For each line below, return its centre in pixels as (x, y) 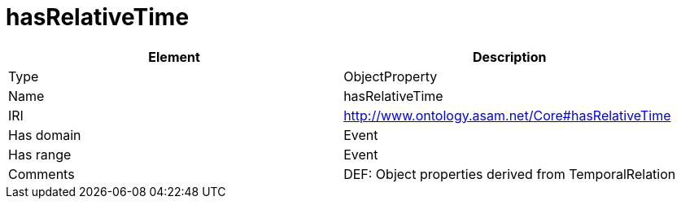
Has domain (45, 135)
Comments (41, 174)
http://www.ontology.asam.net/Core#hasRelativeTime (507, 115)
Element (174, 57)
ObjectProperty (391, 76)
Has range (40, 154)
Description (509, 57)
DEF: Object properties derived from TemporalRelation (510, 174)
